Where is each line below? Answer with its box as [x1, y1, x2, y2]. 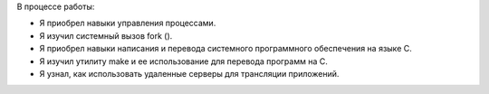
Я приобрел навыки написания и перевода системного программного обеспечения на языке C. [39, 43, 412, 54]
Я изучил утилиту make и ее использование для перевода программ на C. [39, 55, 328, 67]
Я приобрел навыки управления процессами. [39, 18, 216, 29]
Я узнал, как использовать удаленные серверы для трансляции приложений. [39, 68, 340, 79]
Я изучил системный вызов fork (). [39, 30, 173, 41]
